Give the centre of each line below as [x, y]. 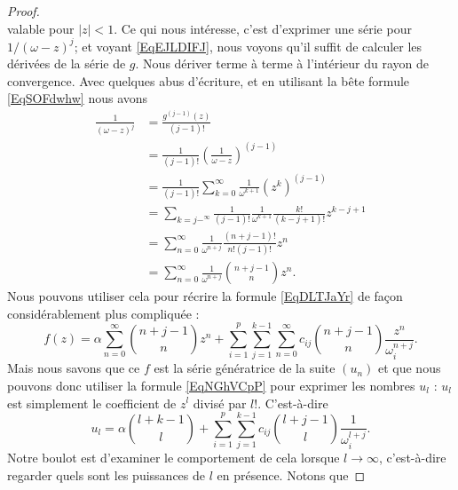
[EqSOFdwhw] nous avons [78, 98]
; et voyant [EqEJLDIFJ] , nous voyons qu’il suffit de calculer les [248, 46]
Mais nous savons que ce [74, 368]
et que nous [409, 368]
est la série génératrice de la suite [245, 368]
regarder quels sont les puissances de [106, 474]
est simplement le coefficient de [92, 403]
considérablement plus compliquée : [103, 313]
